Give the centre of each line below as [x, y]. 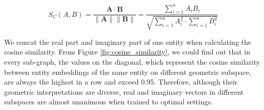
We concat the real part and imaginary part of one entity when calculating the [128, 42]
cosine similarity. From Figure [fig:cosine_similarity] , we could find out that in [127, 52]
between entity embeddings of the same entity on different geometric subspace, [128, 72]
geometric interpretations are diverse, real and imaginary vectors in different [124, 91]
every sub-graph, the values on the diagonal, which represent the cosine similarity [132, 61]
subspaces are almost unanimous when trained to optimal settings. [109, 102]
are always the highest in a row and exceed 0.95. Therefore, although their [121, 82]
